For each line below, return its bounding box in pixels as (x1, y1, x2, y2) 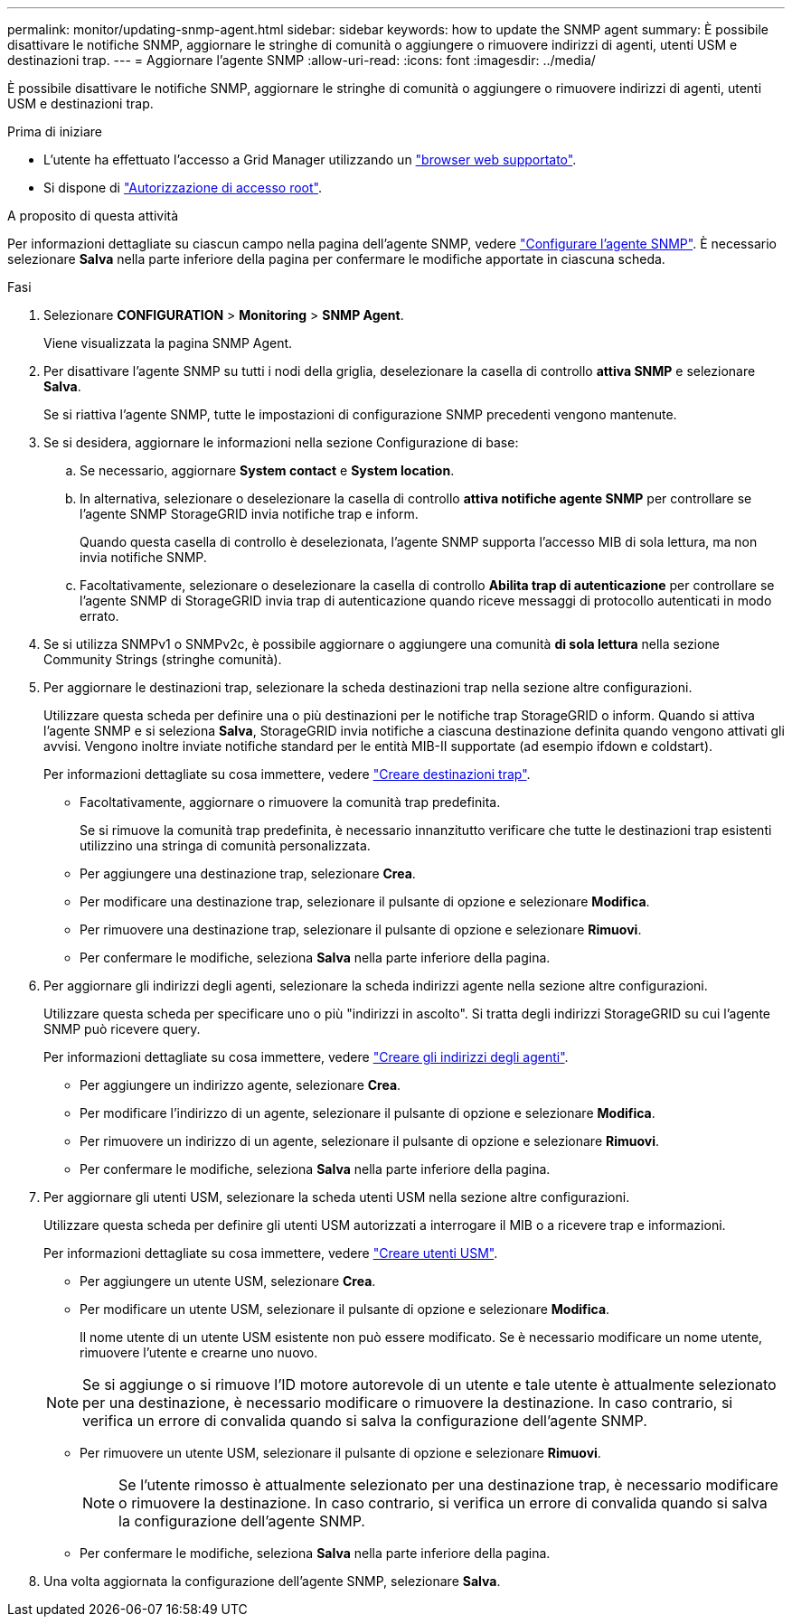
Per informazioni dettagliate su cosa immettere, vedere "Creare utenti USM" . (43, 1245, 498, 1261)
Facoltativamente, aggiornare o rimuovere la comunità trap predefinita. (80, 794, 501, 810)
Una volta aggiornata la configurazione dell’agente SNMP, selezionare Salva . (43, 1573, 501, 1589)
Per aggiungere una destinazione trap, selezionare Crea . (80, 866, 416, 881)
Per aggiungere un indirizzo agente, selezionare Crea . (80, 1077, 401, 1093)
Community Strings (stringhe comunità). (43, 652, 282, 667)
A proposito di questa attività (7, 208, 179, 223)
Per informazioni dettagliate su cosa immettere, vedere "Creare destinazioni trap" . (43, 766, 531, 782)
